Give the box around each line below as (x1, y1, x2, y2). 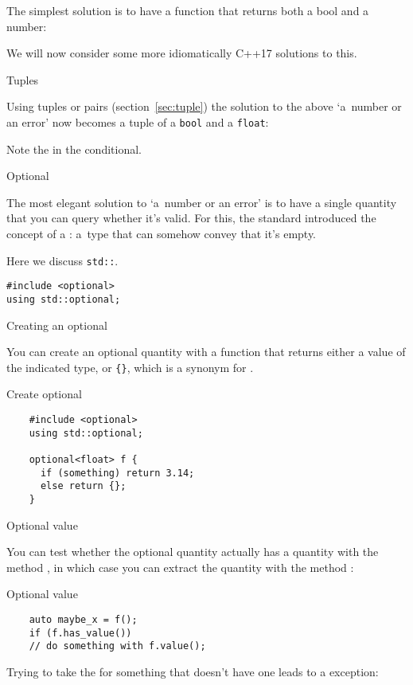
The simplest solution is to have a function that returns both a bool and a (6, 2, 369, 18)
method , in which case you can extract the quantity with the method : (6, 558, 354, 575)
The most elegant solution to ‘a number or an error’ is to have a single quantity (6, 194, 397, 210)
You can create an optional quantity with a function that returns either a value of (6, 343, 406, 360)
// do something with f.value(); (29, 640, 206, 652)
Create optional (6, 386, 82, 402)
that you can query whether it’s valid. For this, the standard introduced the (6, 209, 376, 226)
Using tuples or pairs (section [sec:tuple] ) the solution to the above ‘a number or (6, 98, 402, 115)
